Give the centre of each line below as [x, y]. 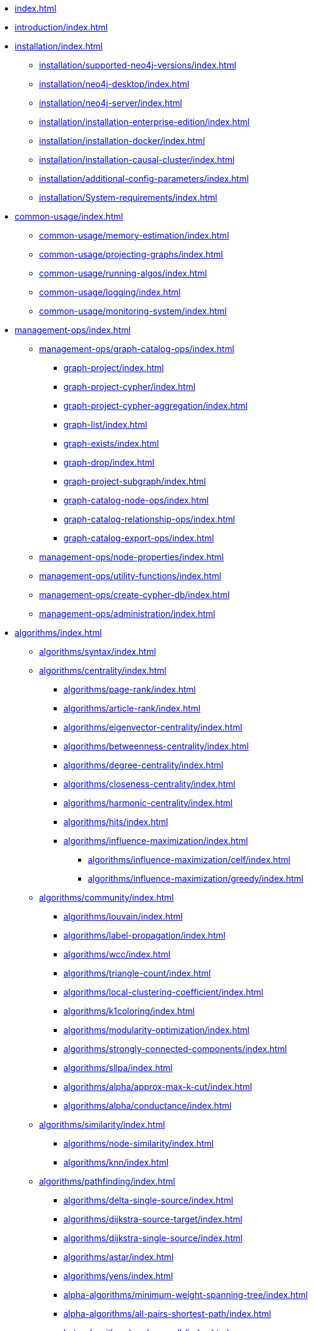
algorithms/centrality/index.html [103, 670]
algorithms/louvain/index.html [123, 916]
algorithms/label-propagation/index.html [145, 935]
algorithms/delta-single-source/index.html [149, 1200]
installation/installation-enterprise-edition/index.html [145, 122]
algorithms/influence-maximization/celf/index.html [189, 860]
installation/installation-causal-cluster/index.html [137, 160]
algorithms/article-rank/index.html [132, 708]
